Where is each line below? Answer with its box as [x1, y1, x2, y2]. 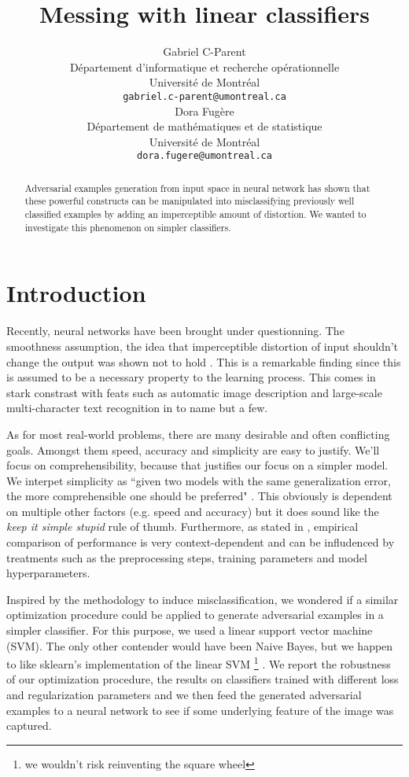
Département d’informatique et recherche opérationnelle [69, 58, 340, 75]
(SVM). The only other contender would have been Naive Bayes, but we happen [6, 637, 393, 654]
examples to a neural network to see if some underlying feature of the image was [6, 702, 394, 718]
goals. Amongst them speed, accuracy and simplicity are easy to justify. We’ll [6, 441, 380, 458]
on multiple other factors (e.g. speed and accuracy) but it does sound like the [6, 503, 379, 519]
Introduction [6, 277, 146, 309]
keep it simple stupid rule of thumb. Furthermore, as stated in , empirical [6, 518, 359, 535]
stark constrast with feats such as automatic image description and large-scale [6, 384, 382, 400]
